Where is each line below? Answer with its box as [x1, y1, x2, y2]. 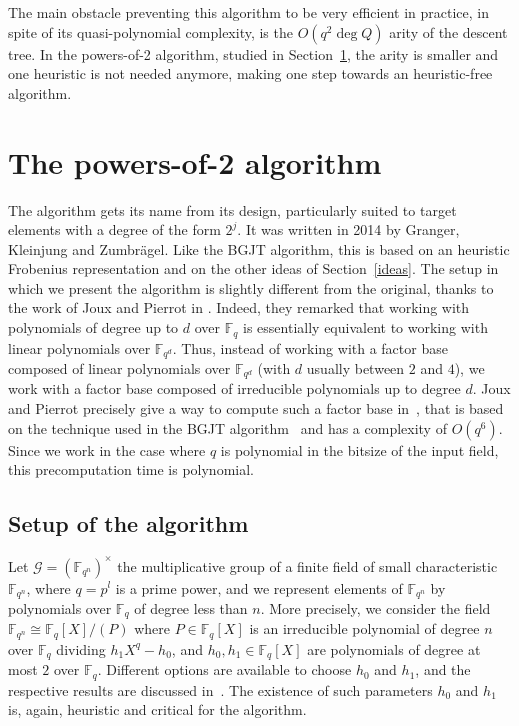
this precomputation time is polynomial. [8, 459, 254, 480]
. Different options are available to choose [97, 659, 352, 680]
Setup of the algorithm [8, 508, 249, 539]
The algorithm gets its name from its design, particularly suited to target [8, 199, 457, 220]
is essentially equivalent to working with [243, 317, 488, 338]
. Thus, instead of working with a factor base [172, 337, 448, 358]
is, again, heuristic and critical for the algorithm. [8, 699, 307, 720]
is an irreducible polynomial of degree [249, 618, 480, 639]
